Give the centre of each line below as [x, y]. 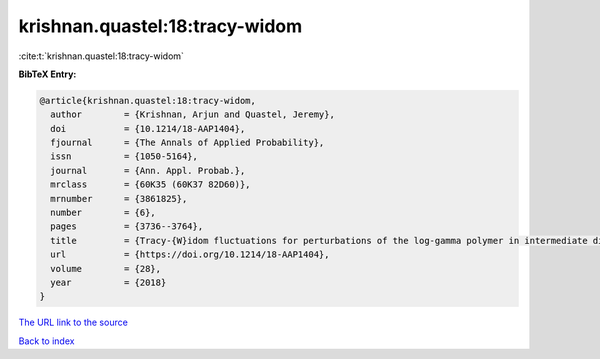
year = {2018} [108, 282]
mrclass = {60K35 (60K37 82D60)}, [150, 184]
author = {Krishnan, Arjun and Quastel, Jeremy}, [192, 114]
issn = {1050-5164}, [124, 156]
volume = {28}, [106, 268]
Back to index [46, 341]
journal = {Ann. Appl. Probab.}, [148, 170]
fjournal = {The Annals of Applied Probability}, [187, 143]
